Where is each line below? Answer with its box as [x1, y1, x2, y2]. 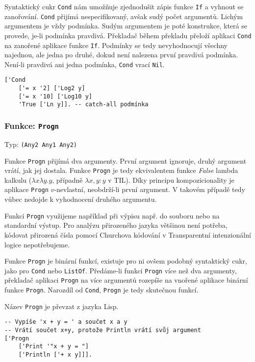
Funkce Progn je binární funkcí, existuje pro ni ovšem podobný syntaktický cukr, [4, 256, 247, 266]
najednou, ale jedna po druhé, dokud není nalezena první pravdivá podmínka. [4, 49, 238, 60]
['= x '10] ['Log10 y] [18, 93, 92, 100]
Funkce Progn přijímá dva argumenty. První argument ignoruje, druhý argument [4, 155, 247, 166]
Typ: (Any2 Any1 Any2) [4, 139, 77, 149]
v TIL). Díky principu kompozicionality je [108, 174, 234, 185]
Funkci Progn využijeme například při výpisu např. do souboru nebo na [4, 210, 220, 220]
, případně [52, 174, 83, 185]
